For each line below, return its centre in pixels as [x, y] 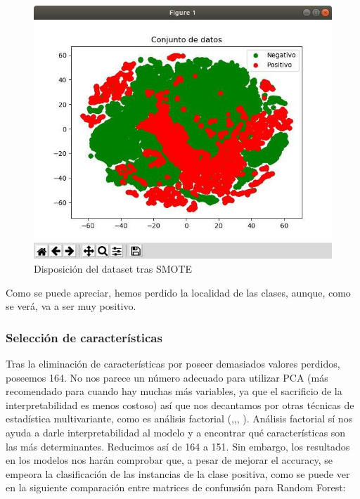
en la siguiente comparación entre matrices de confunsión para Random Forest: [176, 487]
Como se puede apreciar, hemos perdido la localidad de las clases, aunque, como [178, 292]
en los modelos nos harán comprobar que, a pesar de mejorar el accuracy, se [169, 460]
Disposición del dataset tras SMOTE [113, 268]
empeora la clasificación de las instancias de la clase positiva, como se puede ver [178, 473]
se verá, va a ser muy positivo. [71, 306]
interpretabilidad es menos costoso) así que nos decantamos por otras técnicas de [180, 404]
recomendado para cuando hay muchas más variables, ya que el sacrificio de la [174, 391]
